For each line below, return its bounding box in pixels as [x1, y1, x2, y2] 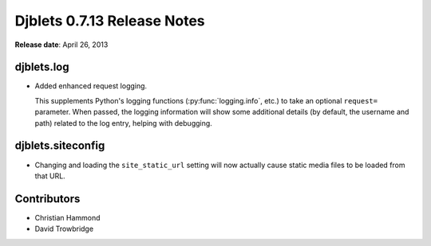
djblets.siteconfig [14, 139, 105, 153]
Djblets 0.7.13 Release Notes [14, 12, 205, 29]
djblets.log [14, 61, 69, 74]
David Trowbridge [34, 224, 94, 234]
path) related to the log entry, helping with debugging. [34, 118, 213, 127]
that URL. [34, 171, 65, 181]
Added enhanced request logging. [34, 81, 148, 91]
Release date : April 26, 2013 [14, 40, 109, 49]
